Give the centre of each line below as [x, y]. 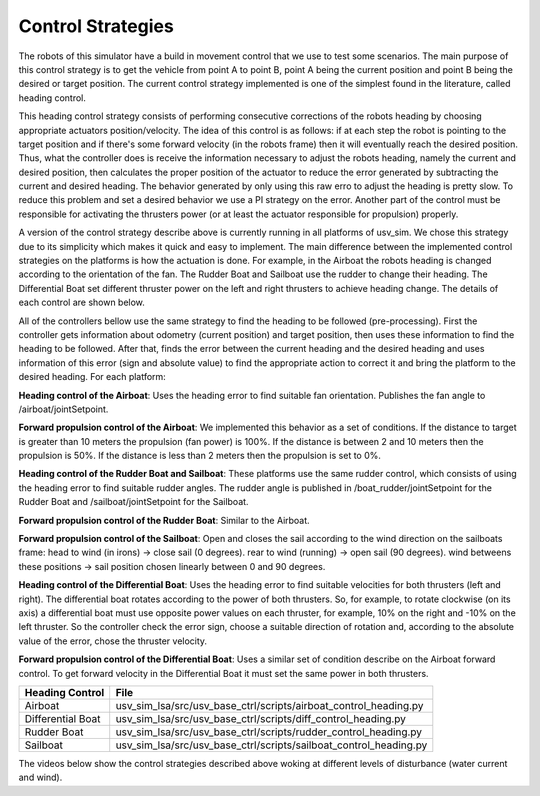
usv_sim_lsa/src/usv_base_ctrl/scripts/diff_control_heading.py [261, 718]
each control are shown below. [81, 302]
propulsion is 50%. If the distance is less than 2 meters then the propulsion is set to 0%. [200, 456]
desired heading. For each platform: [92, 377]
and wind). [40, 777]
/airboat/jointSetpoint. [63, 409]
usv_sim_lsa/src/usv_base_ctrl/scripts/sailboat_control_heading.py [271, 745]
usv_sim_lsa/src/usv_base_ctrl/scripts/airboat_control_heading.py [269, 705]
